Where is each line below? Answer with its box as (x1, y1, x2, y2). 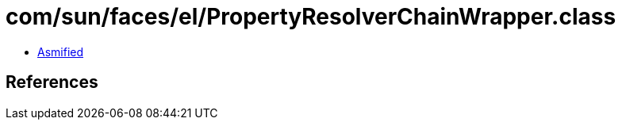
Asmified (37, 44, 84, 59)
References (6, 72, 98, 93)
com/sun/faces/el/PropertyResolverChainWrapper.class (6, 3, 616, 30)
